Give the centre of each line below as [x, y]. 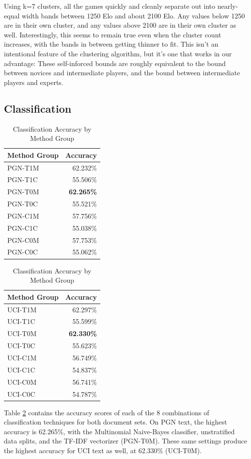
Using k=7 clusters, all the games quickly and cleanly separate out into [110, 6]
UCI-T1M [22, 309]
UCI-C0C [21, 394]
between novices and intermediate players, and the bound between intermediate [122, 73]
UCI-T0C [21, 346]
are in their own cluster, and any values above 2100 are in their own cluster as [120, 25]
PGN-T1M [23, 167]
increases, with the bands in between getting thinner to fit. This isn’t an [111, 44]
